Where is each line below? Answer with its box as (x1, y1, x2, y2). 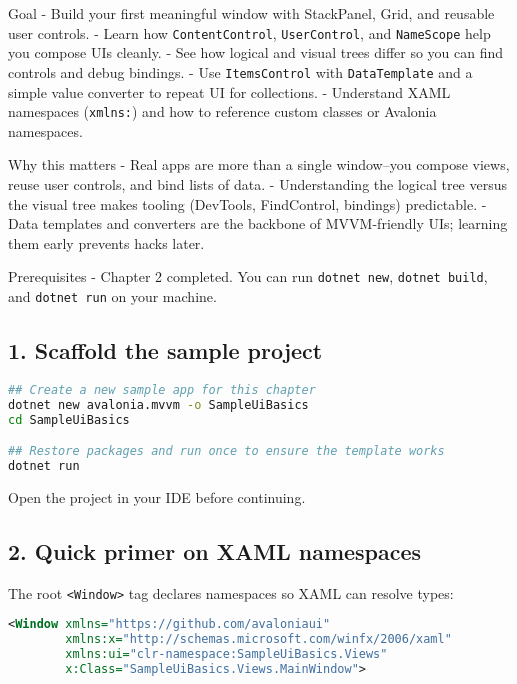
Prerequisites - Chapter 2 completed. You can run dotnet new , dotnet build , (8, 266, 488, 287)
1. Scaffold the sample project (8, 335, 323, 366)
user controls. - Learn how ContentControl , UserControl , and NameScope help (8, 22, 491, 43)
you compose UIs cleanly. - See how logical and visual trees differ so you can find (8, 42, 504, 63)
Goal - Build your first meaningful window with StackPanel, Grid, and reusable (8, 3, 495, 23)
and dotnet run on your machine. (8, 285, 217, 306)
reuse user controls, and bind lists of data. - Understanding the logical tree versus (8, 173, 508, 194)
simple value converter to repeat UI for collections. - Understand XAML (8, 81, 451, 102)
